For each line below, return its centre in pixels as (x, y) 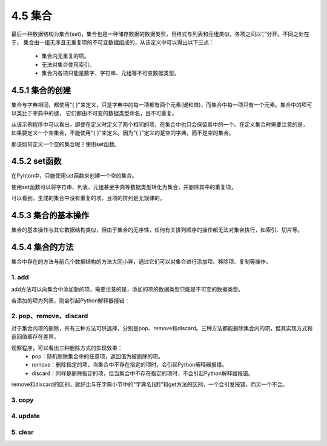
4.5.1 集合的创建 (41, 90)
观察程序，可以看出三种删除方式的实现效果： (67, 348)
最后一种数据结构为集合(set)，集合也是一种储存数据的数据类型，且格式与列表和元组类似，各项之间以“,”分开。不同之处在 (160, 34)
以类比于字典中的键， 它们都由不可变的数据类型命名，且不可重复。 (94, 113)
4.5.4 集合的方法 (42, 247)
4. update (26, 416)
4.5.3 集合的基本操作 (50, 215)
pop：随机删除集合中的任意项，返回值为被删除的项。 (97, 356)
